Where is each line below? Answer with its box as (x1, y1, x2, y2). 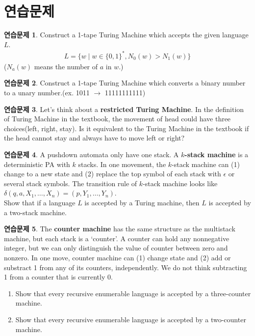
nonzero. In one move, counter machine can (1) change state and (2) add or (4, 252, 231, 262)
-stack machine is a (184, 149, 249, 159)
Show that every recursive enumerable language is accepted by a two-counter (15, 314, 246, 324)
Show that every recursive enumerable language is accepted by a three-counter (15, 288, 251, 298)
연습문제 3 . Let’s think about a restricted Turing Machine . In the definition (4, 104, 244, 114)
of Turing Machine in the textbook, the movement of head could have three (4, 113, 231, 124)
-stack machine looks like (143, 178, 218, 188)
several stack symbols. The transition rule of (4, 178, 137, 188)
